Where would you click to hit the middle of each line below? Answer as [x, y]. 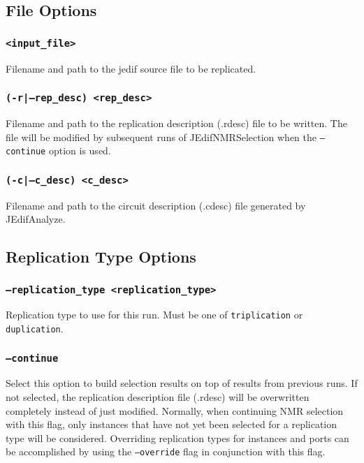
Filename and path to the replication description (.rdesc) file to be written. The [176, 123]
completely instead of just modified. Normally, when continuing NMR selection [175, 410]
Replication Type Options [101, 257]
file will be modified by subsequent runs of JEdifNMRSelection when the [161, 137]
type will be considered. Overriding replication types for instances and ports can [177, 438]
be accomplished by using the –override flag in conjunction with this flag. [166, 451]
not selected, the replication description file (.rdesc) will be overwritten [158, 397]
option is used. [80, 150]
